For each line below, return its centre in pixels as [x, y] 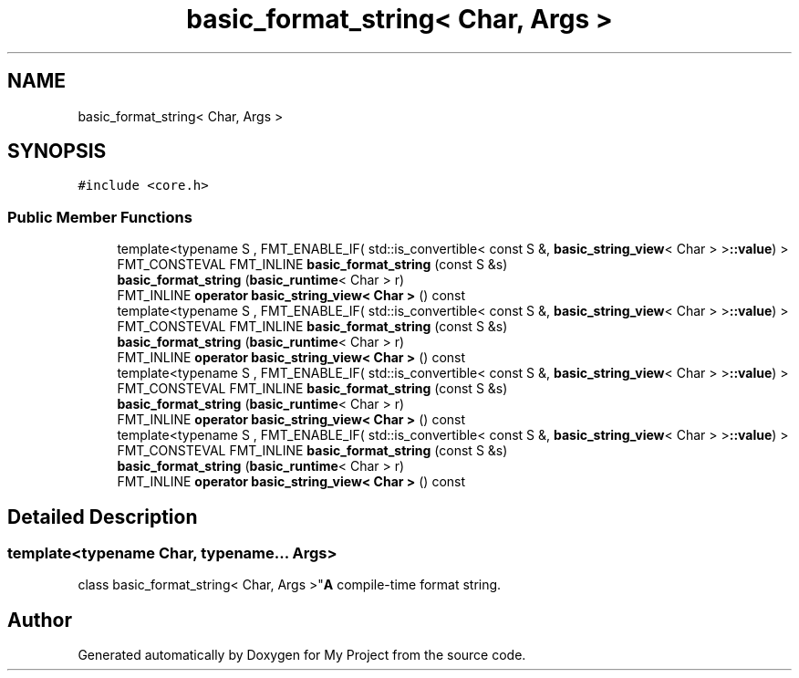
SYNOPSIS [57, 151]
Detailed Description [103, 516]
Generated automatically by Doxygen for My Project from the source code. [302, 655]
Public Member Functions [100, 217]
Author [40, 620]
